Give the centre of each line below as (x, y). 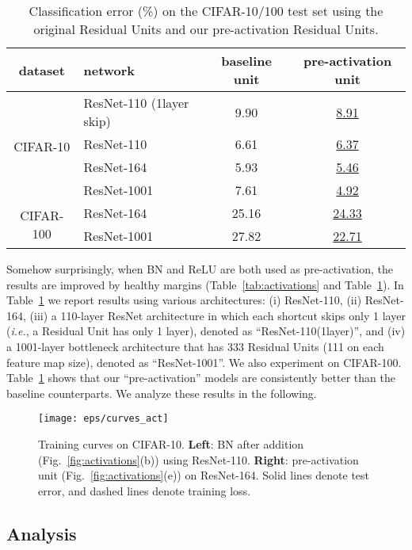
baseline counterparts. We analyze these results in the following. (162, 393)
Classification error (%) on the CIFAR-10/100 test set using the (206, 11)
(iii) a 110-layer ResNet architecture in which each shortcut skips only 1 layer (217, 315)
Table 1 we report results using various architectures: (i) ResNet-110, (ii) (184, 300)
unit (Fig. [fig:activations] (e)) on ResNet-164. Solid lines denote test (204, 475)
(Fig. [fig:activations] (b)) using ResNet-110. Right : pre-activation (198, 459)
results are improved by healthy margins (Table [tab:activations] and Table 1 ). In (205, 284)
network (109, 70)
